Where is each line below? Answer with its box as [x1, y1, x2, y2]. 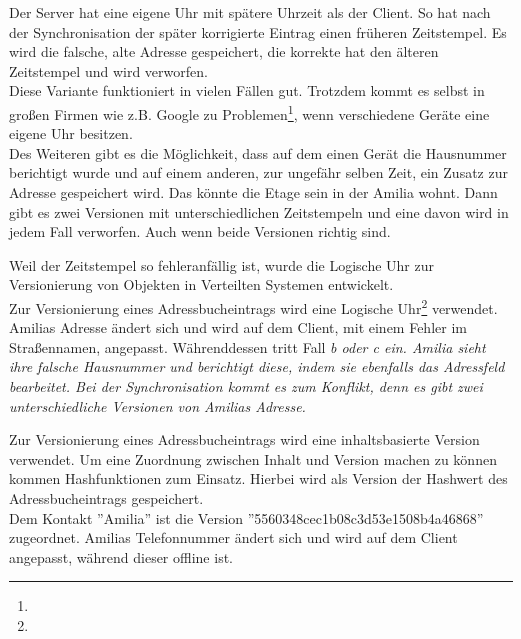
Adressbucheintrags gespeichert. [9, 487, 204, 508]
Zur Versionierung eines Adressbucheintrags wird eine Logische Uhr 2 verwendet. [9, 294, 498, 318]
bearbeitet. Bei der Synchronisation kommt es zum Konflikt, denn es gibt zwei [9, 376, 483, 396]
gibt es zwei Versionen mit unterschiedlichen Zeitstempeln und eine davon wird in [9, 201, 509, 222]
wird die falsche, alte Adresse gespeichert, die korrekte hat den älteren [9, 41, 439, 62]
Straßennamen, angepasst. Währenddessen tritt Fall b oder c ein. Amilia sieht [9, 336, 486, 357]
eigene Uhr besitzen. [9, 123, 133, 144]
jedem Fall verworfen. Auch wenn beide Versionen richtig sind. [9, 221, 391, 242]
